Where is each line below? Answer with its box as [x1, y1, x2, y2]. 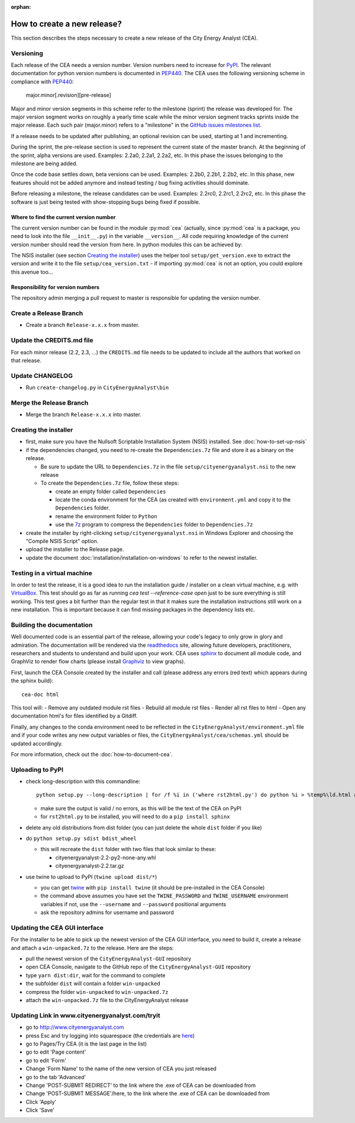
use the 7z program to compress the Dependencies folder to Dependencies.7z [55, 521, 253, 528]
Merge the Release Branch [11, 399, 89, 407]
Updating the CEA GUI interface [11, 923, 104, 932]
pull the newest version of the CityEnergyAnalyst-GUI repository [25, 955, 192, 962]
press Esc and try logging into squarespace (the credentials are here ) [25, 1032, 195, 1039]
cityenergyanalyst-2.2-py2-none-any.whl [55, 854, 156, 861]
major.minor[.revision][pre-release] [25, 92, 112, 99]
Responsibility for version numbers [11, 283, 100, 290]
